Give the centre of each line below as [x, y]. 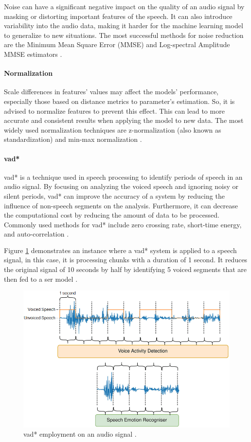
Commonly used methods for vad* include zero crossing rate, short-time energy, [123, 224]
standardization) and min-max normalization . [73, 139]
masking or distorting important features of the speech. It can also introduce [118, 16]
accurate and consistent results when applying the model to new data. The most [124, 120]
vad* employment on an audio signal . [80, 434]
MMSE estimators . [33, 54]
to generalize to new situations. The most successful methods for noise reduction [124, 35]
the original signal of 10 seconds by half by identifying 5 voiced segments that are [125, 269]
